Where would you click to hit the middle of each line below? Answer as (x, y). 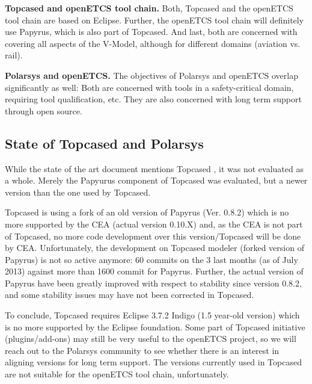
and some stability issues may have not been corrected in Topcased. (130, 295)
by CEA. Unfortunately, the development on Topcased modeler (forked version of (154, 248)
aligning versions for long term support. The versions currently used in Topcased (153, 362)
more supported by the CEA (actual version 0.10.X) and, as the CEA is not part (154, 224)
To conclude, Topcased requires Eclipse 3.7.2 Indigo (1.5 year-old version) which (152, 315)
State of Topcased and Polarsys (104, 143)
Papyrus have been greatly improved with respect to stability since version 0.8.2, (153, 283)
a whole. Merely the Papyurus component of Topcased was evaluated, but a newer (156, 180)
